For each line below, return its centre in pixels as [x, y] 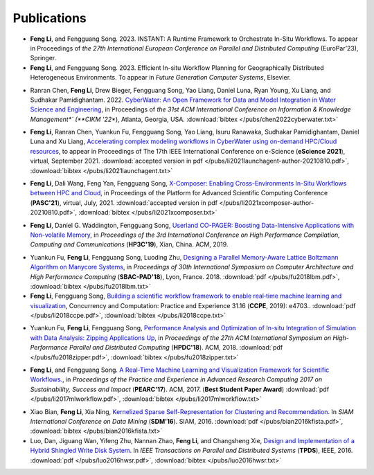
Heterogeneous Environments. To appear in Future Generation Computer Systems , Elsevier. [160, 78]
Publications [50, 18]
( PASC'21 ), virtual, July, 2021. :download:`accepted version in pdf [124, 203]
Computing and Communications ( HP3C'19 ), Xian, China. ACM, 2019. [129, 244]
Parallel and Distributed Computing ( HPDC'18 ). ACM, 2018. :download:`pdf [176, 348]
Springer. [43, 58]
